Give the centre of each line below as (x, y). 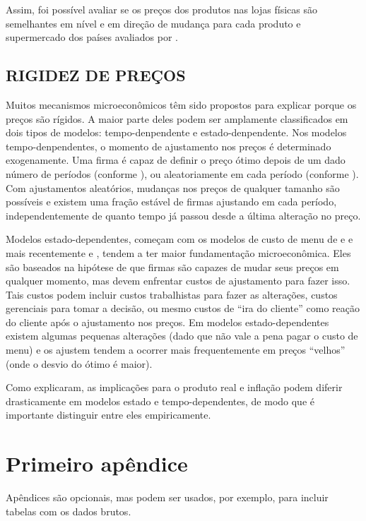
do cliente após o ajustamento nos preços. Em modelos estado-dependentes (167, 322)
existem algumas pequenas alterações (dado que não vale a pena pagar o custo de (182, 336)
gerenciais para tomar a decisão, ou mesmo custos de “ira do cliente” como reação (183, 308)
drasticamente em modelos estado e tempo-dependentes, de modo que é (160, 401)
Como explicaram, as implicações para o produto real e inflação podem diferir (174, 387)
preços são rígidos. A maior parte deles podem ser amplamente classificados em (177, 118)
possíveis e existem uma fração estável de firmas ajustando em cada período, (171, 202)
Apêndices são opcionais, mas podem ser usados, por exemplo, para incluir (167, 497)
